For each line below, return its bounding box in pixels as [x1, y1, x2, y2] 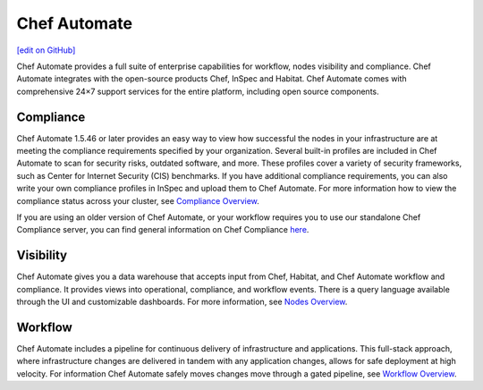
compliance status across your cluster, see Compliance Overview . [16, 195, 259, 206]
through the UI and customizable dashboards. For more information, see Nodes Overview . [16, 296, 348, 308]
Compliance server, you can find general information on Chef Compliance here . [16, 225, 309, 235]
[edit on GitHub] [16, 45, 76, 55]
